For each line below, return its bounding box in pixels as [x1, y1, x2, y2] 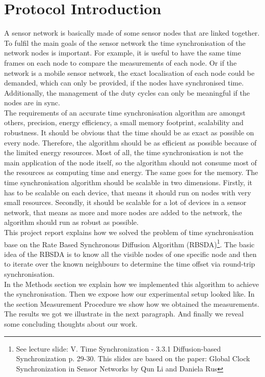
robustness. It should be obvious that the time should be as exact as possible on [4, 127, 254, 138]
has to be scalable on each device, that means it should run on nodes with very [4, 187, 251, 197]
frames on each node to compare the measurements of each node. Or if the [4, 57, 237, 68]
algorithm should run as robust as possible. [4, 217, 139, 227]
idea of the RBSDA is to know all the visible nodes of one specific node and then [4, 248, 257, 259]
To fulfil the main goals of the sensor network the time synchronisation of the [4, 37, 246, 48]
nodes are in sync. [4, 97, 60, 108]
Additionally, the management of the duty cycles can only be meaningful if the [4, 87, 250, 98]
